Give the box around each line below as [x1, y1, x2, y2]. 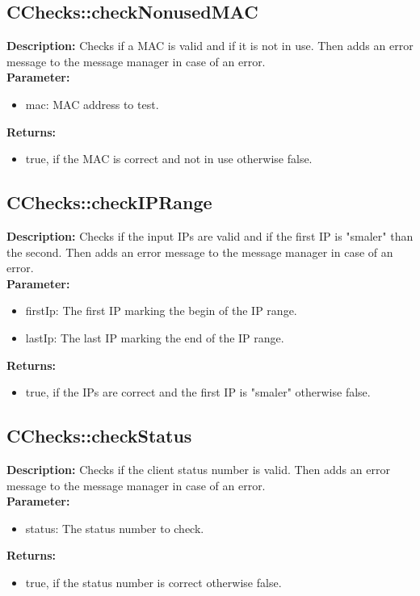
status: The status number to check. [25, 519, 204, 536]
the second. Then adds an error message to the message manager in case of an [6, 243, 393, 260]
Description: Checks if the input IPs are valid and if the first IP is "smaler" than [6, 227, 414, 244]
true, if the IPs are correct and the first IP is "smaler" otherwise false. [25, 384, 371, 401]
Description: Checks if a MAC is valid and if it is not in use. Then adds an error [6, 37, 414, 54]
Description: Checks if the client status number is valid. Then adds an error [6, 460, 390, 477]
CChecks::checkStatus [6, 423, 192, 448]
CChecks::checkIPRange [6, 190, 212, 215]
